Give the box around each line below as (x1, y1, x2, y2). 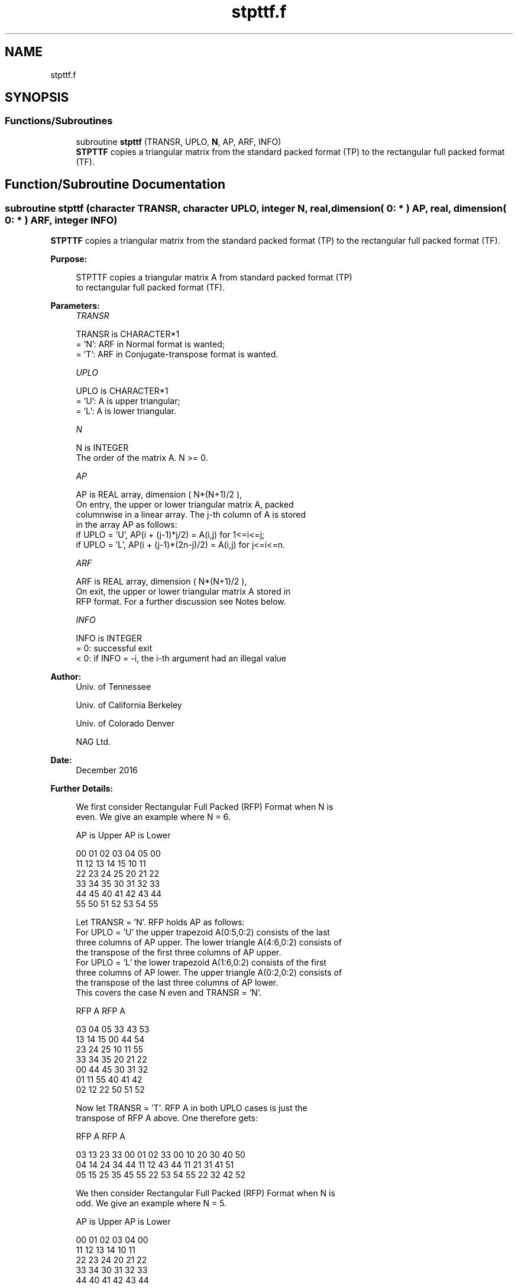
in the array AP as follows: (76, 519, 177, 530)
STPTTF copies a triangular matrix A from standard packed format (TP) (76, 272, 352, 283)
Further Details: (50, 783, 113, 794)
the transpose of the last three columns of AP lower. (76, 977, 279, 988)
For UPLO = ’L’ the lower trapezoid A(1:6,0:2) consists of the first (76, 957, 326, 968)
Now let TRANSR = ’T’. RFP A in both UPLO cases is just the (76, 1103, 307, 1113)
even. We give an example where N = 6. (76, 812, 231, 822)
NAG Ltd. (76, 737, 111, 747)
